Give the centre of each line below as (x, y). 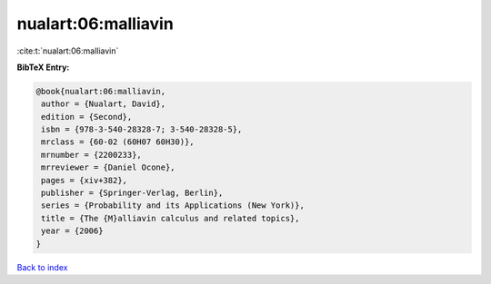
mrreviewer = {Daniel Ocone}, (109, 167)
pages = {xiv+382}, (84, 180)
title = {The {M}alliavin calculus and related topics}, (170, 218)
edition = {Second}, (87, 117)
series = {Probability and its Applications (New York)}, (173, 206)
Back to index (42, 267)
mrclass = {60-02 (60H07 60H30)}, (118, 142)
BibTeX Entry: (43, 67)
